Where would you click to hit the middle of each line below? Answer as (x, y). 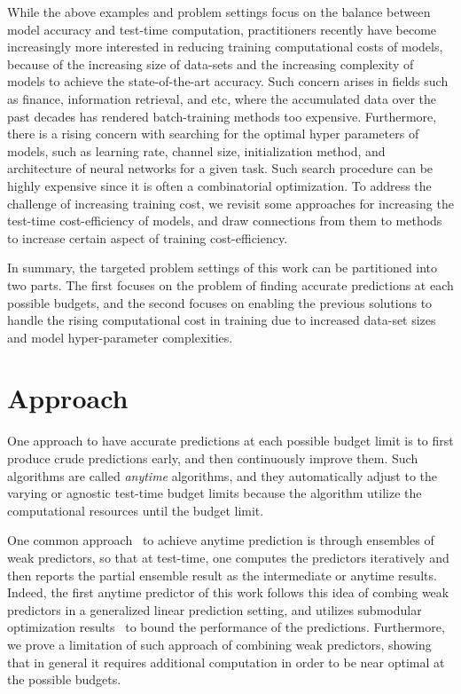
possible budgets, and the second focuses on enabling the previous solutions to (220, 302)
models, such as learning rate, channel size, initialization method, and (196, 150)
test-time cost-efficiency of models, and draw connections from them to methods (225, 221)
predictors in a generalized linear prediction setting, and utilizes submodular (215, 609)
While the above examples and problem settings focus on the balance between (219, 12)
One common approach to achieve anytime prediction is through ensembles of (221, 540)
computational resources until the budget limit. (136, 510)
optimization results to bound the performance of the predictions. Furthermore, (226, 627)
